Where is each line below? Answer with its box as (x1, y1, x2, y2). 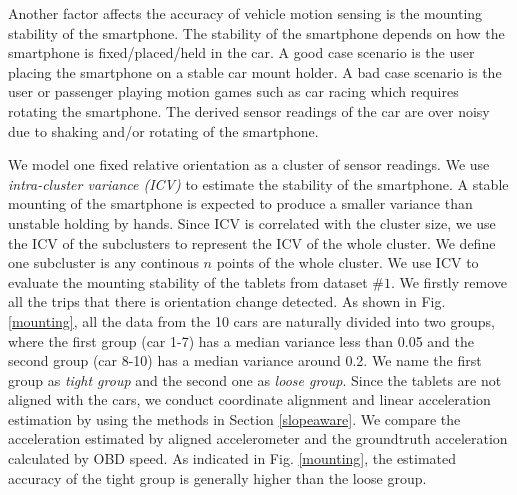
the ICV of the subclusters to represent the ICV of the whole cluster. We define (8, 232, 496, 253)
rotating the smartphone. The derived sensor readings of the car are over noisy (8, 100, 490, 121)
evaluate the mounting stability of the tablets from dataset (8, 271, 368, 292)
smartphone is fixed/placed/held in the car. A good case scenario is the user (8, 42, 475, 63)
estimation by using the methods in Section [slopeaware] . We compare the (8, 408, 461, 429)
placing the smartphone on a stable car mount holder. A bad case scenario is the (8, 61, 502, 82)
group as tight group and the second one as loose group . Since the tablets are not (8, 369, 502, 390)
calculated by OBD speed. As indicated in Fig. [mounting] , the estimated (8, 448, 457, 469)
